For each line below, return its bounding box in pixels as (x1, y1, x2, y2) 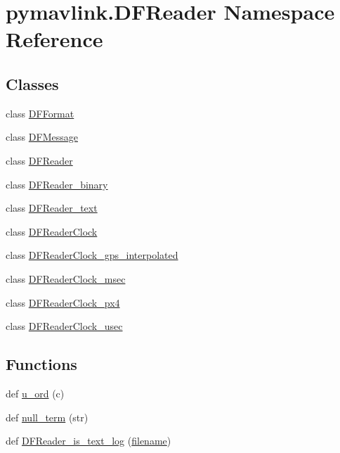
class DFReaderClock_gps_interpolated (6, 248, 178, 262)
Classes (6, 72, 59, 94)
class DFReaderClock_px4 (6, 295, 120, 310)
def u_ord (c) (6, 385, 65, 400)
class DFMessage (6, 129, 78, 144)
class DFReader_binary (6, 177, 108, 191)
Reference (6, 25, 103, 53)
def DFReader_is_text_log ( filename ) (6, 433, 171, 448)
